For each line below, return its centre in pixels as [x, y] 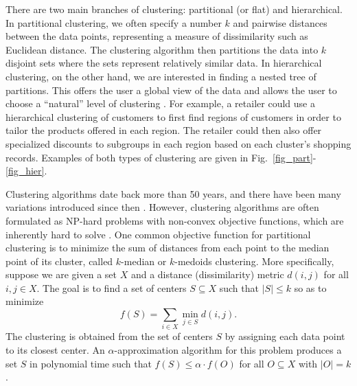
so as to [310, 287]
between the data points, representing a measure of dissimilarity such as [157, 36]
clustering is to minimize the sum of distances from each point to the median [168, 248]
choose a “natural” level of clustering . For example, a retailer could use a [160, 103]
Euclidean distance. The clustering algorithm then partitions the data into [162, 49]
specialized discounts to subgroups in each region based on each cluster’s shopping [178, 143]
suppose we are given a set [61, 274]
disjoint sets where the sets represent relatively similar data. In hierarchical [164, 63]
